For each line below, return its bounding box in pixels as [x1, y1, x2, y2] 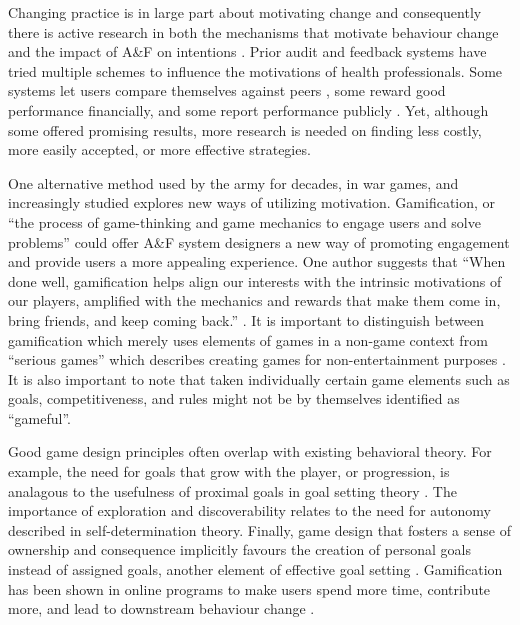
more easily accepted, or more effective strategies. [8, 139, 311, 160]
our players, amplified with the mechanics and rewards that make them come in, [8, 290, 501, 311]
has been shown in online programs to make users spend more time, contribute [8, 578, 491, 599]
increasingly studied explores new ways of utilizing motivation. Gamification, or [8, 192, 496, 213]
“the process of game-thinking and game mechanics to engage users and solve [8, 211, 481, 232]
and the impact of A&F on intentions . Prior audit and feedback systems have [8, 41, 487, 62]
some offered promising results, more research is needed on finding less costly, [8, 119, 482, 140]
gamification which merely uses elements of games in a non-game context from [8, 329, 488, 350]
